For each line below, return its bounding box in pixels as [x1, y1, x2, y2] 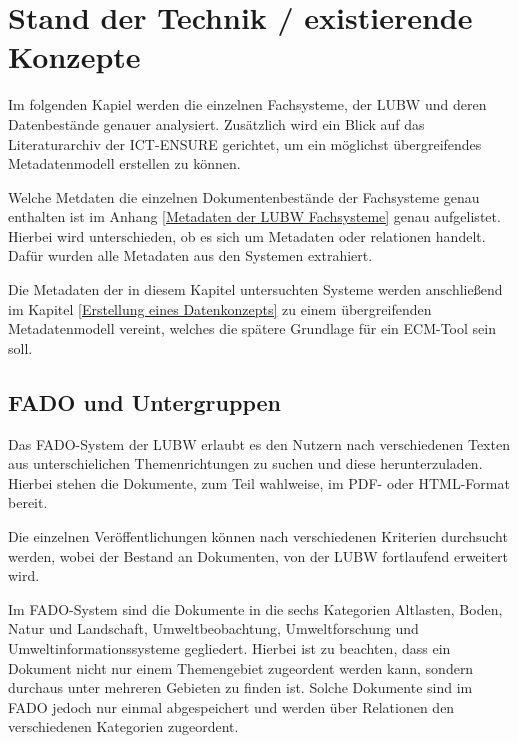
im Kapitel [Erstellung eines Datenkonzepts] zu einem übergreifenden [8, 298, 432, 319]
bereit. [8, 492, 48, 513]
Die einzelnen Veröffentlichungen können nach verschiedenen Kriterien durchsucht [8, 526, 508, 547]
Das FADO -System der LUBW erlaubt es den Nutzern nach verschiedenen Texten [8, 433, 510, 454]
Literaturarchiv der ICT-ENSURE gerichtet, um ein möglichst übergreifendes [8, 133, 482, 154]
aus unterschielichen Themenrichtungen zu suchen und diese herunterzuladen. [8, 453, 483, 474]
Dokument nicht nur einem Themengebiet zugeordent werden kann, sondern [8, 657, 474, 678]
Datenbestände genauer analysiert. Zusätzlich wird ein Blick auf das [8, 113, 425, 134]
